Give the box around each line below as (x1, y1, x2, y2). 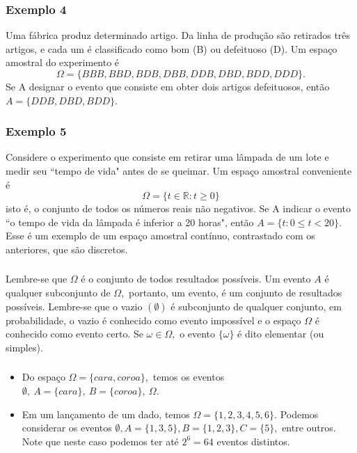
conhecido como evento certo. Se (6, 326, 143, 341)
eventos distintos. (216, 434, 290, 448)
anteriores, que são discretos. (6, 241, 128, 256)
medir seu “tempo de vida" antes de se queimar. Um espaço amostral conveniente (6, 164, 352, 177)
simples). (6, 340, 43, 354)
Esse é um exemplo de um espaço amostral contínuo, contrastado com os (6, 228, 315, 243)
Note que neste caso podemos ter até (22, 434, 179, 448)
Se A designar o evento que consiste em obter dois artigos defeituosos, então (6, 79, 330, 93)
